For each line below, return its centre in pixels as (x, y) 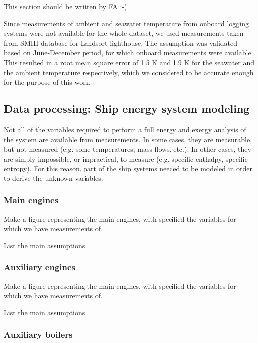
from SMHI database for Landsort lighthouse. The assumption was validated (121, 43)
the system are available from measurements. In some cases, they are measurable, (128, 139)
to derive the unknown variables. (54, 178)
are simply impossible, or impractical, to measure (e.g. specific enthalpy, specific (126, 158)
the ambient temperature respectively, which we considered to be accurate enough (129, 72)
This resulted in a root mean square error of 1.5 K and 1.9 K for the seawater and (129, 62)
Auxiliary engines (40, 267)
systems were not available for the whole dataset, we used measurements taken (124, 33)
